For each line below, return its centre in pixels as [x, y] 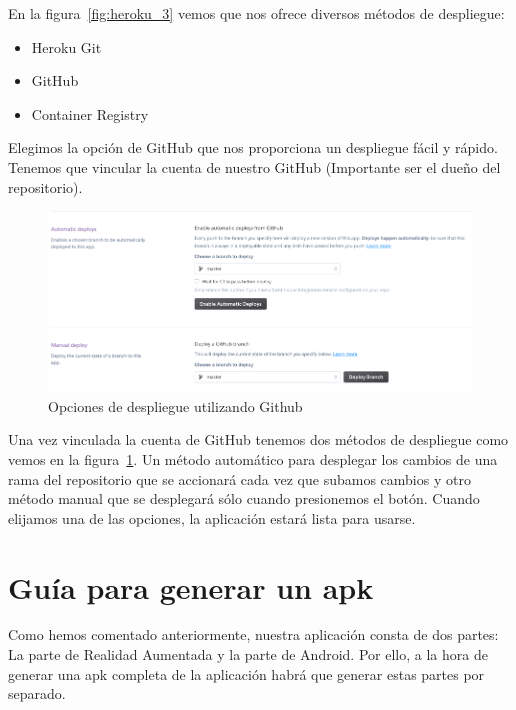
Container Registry [90, 113]
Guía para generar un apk [191, 586]
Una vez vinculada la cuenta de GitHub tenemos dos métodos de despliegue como [258, 439]
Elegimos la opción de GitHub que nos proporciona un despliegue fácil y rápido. [253, 147]
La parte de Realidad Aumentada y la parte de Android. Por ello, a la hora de [248, 654]
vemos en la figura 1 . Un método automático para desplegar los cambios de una [253, 458]
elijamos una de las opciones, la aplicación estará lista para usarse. [212, 517]
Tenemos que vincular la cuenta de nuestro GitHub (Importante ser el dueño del [254, 166]
